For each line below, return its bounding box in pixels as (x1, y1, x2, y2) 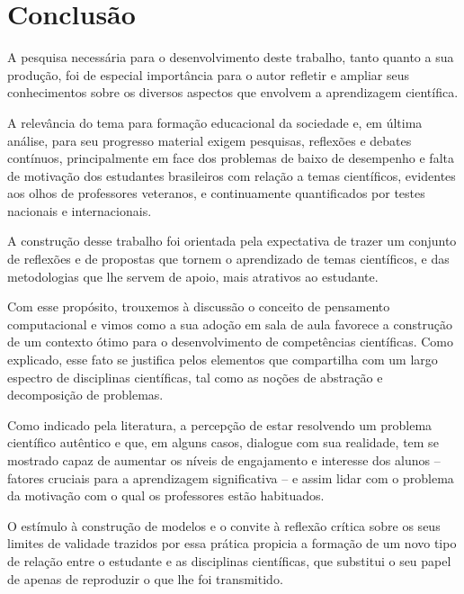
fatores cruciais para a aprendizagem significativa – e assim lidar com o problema (7, 468, 454, 487)
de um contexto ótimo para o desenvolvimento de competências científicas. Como (7, 332, 454, 351)
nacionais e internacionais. (7, 201, 152, 220)
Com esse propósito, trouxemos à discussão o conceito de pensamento (7, 297, 390, 316)
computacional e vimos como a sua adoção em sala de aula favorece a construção (7, 314, 452, 333)
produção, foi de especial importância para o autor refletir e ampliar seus (7, 65, 409, 84)
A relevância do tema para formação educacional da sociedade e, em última (7, 112, 423, 131)
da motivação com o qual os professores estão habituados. (7, 486, 325, 505)
